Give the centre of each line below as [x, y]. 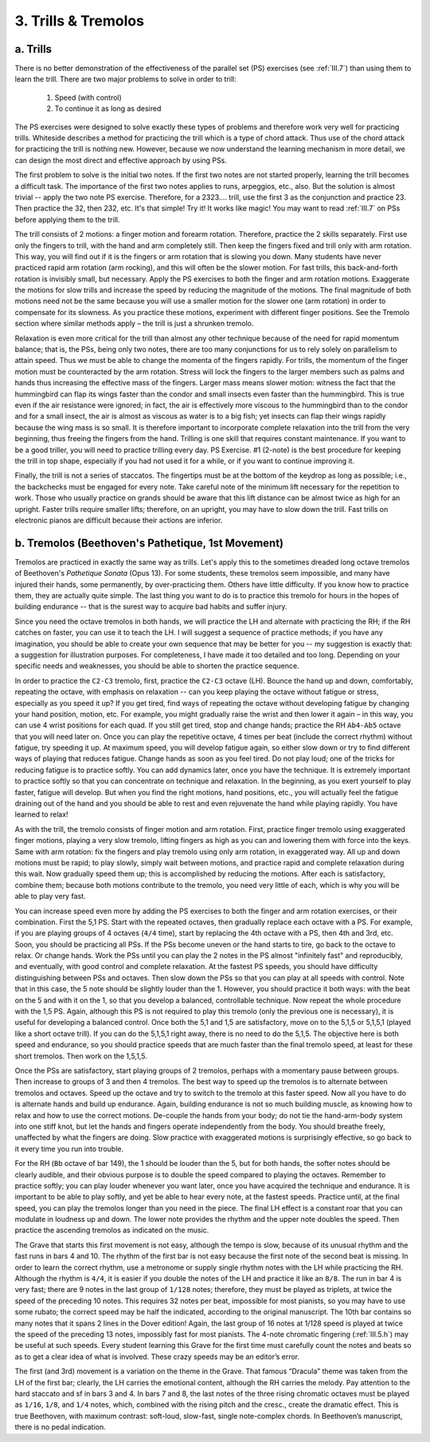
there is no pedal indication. [61, 1427]
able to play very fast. [51, 896]
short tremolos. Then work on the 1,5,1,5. [81, 1056]
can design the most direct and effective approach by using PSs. [121, 160]
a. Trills [33, 49]
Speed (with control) [88, 97]
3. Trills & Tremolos [80, 21]
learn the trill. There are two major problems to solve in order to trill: [125, 79]
